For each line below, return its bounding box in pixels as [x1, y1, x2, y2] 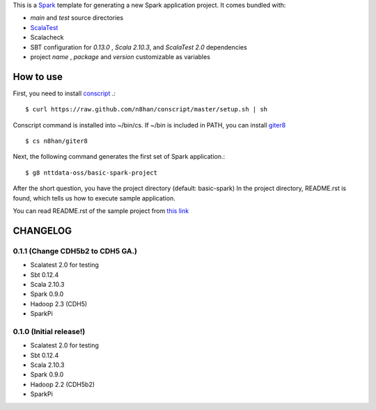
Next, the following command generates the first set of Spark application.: [13, 152, 226, 161]
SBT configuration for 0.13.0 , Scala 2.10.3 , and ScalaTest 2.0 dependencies [30, 42, 247, 52]
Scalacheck [30, 33, 64, 42]
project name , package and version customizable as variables [30, 52, 210, 61]
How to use [13, 70, 63, 83]
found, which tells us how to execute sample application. [13, 194, 175, 202]
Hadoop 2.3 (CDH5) [30, 299, 88, 308]
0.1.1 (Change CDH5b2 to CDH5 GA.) [13, 246, 137, 255]
